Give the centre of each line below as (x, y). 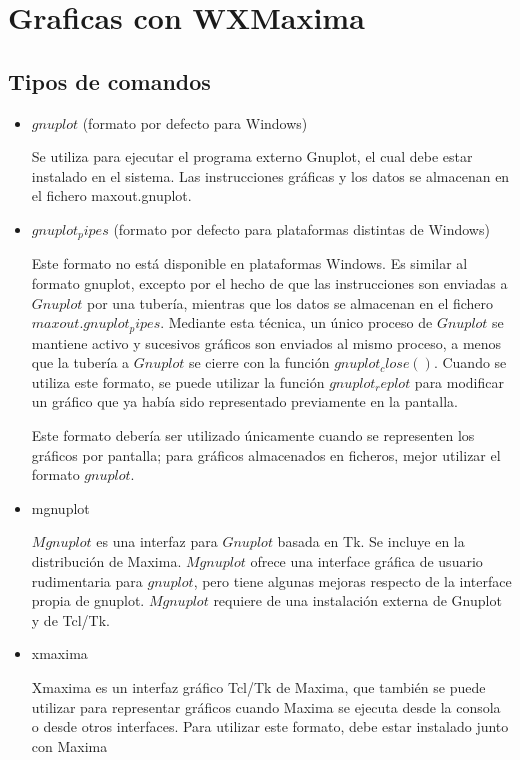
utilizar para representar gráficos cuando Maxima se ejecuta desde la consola (266, 706)
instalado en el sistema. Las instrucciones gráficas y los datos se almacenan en (270, 175)
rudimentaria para (87, 580)
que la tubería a (80, 362)
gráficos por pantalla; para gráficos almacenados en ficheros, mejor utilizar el (266, 454)
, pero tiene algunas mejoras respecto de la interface (352, 580)
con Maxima (69, 745)
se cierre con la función (259, 362)
